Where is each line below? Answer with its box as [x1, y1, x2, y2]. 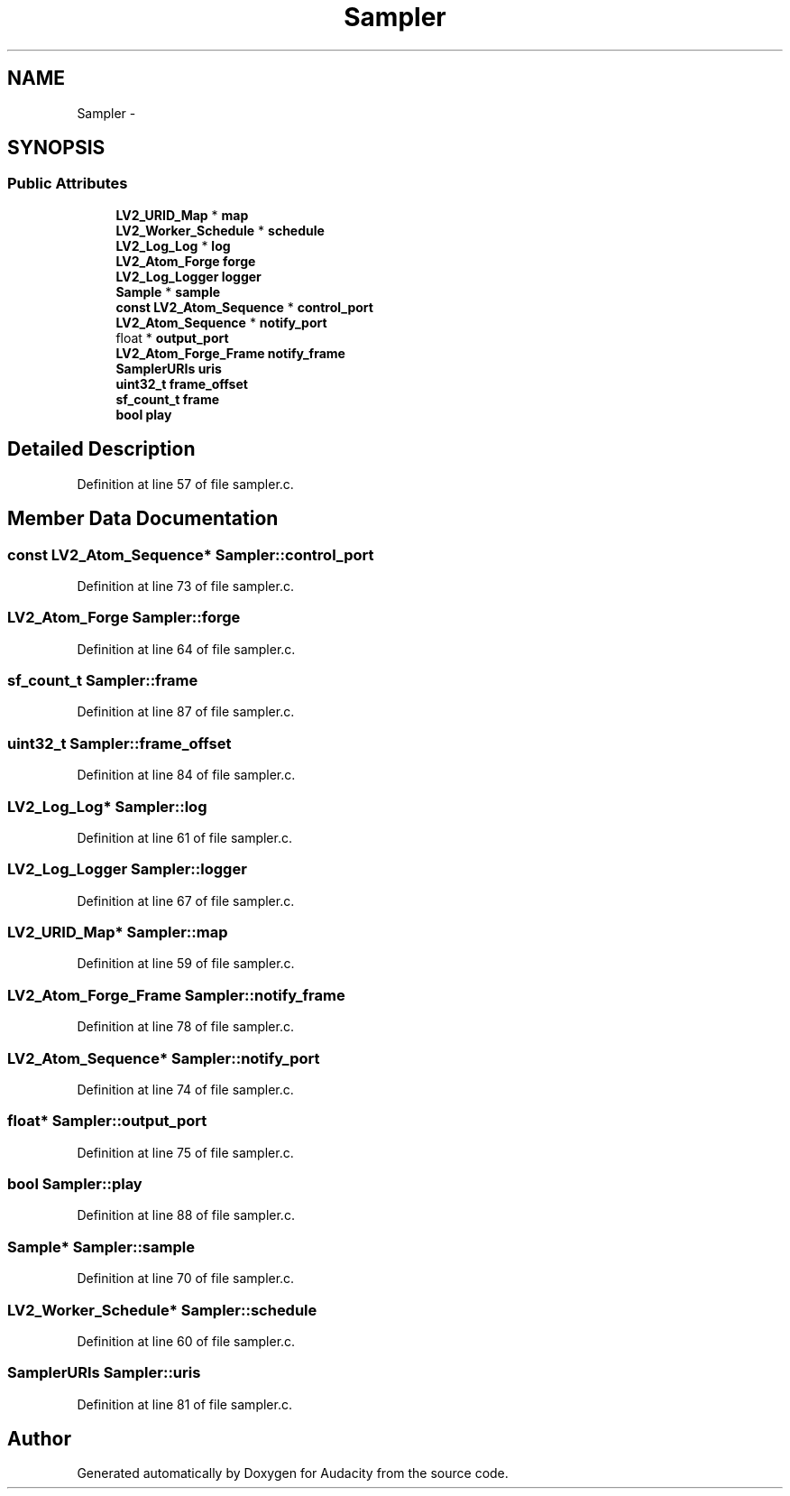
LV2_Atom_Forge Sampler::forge [7, 608, 241, 627]
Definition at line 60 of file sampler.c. [77, 1333, 296, 1349]
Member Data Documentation [7, 507, 279, 531]
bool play [115, 406, 172, 422]
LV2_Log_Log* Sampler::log [7, 797, 207, 816]
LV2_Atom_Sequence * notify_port [115, 314, 327, 330]
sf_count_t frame [115, 391, 220, 407]
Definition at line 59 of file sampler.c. [77, 956, 295, 972]
